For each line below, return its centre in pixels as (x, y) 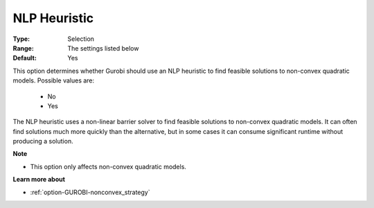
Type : (21, 39)
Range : (23, 48)
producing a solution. (43, 141)
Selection (81, 39)
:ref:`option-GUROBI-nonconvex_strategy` (90, 192)
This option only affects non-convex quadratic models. (108, 166)
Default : (25, 58)
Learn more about (39, 180)
